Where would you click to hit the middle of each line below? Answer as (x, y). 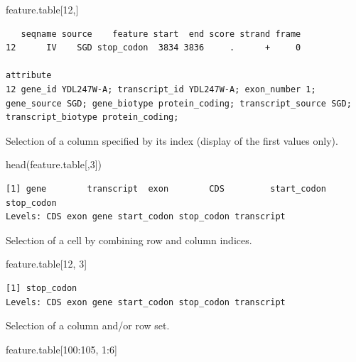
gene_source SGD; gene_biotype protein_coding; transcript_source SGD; (179, 103)
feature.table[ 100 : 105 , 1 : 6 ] (61, 349)
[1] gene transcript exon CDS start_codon (166, 188)
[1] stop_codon (42, 288)
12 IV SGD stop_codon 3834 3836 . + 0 (153, 48)
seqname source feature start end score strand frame (161, 34)
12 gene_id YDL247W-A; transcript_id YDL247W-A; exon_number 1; (161, 89)
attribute (29, 76)
